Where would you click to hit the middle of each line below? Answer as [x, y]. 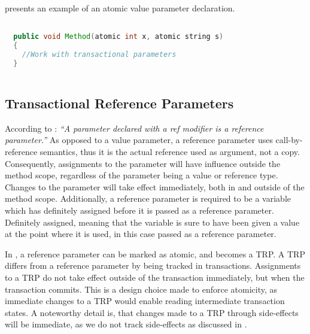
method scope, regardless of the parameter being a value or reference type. [142, 175]
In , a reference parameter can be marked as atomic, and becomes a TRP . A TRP [155, 253]
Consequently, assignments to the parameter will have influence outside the [143, 163]
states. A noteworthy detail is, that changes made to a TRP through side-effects [152, 312]
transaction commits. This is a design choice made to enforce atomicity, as [141, 289]
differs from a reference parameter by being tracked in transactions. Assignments [153, 265]
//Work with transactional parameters [99, 54]
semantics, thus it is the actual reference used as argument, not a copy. [170, 152]
